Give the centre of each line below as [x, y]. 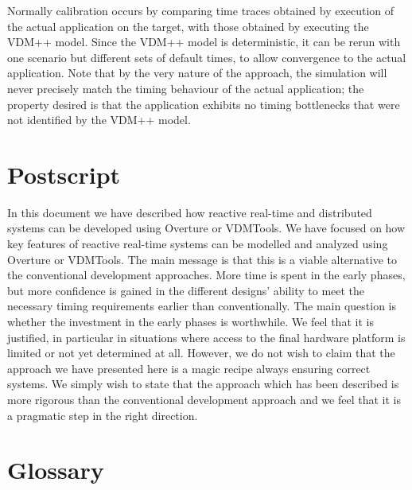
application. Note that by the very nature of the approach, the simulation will [197, 73]
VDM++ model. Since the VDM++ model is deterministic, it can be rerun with [204, 42]
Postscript [64, 174]
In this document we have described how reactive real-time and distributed [190, 212]
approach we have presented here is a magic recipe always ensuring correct [189, 368]
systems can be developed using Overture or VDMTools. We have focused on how [206, 228]
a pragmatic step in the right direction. [103, 415]
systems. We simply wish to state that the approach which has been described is [203, 384]
